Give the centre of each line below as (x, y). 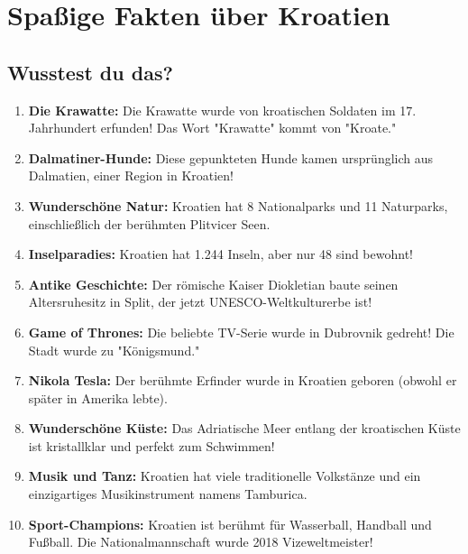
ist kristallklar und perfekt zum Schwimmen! (151, 445)
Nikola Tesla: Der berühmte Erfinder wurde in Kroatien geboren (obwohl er (243, 380)
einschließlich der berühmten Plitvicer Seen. (149, 223)
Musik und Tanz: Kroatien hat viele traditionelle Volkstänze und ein (225, 476)
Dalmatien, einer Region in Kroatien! (131, 175)
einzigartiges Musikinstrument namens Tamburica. (168, 494)
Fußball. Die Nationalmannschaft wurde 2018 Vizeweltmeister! (201, 542)
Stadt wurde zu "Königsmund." (114, 350)
